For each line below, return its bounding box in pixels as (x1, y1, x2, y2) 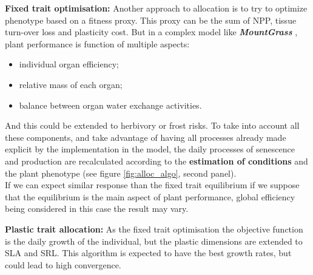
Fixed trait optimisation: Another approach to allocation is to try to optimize (5, 2, 308, 14)
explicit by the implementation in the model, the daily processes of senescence (5, 143, 295, 155)
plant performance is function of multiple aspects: (5, 37, 190, 50)
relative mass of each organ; (19, 78, 123, 90)
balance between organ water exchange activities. (19, 98, 202, 111)
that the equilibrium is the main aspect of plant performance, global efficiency (5, 190, 295, 203)
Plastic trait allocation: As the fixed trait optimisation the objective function (5, 222, 303, 235)
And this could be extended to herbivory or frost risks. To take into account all (5, 119, 300, 132)
